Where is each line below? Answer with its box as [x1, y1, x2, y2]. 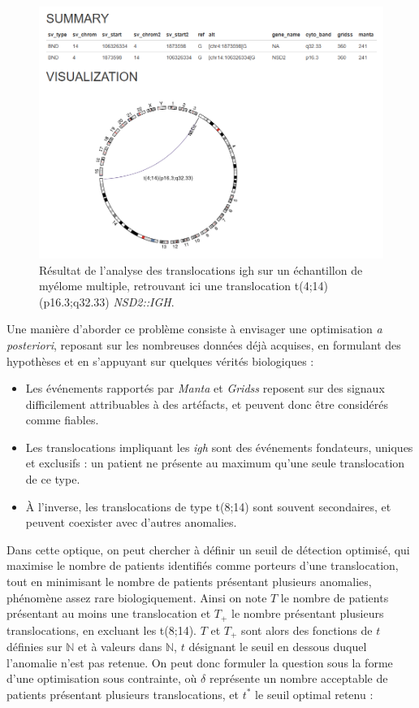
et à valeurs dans [78, 638, 162, 655]
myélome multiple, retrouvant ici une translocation [39, 277, 292, 294]
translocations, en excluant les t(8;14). [6, 621, 197, 638]
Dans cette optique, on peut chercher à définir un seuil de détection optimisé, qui [6, 541, 410, 558]
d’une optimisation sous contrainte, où [6, 670, 197, 687]
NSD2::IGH [113, 293, 171, 310]
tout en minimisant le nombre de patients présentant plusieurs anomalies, [6, 573, 372, 590]
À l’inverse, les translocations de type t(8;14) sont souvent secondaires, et [25, 497, 391, 515]
